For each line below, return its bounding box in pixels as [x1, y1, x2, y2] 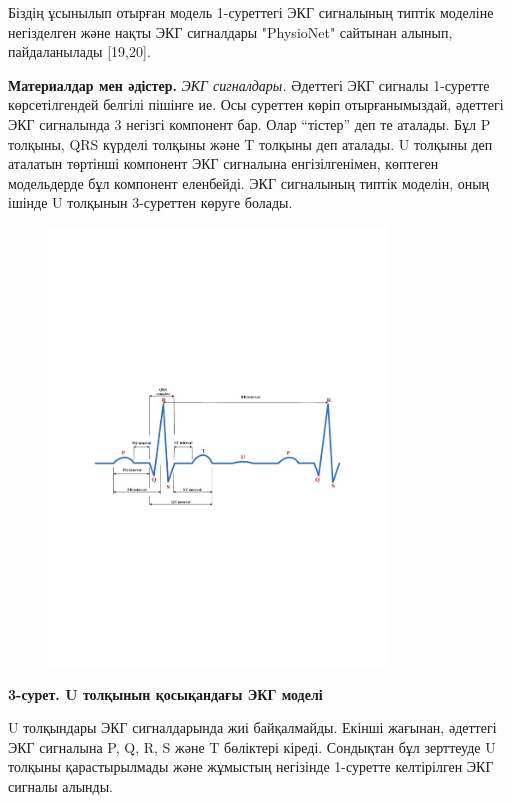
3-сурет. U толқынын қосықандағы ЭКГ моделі [8, 683, 323, 704]
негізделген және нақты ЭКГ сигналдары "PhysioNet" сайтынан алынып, [8, 21, 453, 42]
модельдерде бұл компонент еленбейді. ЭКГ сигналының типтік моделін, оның [8, 172, 490, 193]
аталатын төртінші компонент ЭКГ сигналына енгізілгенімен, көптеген [8, 153, 439, 174]
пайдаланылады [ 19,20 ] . [8, 41, 151, 62]
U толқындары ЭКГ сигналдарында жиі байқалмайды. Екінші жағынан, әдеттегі [8, 717, 497, 738]
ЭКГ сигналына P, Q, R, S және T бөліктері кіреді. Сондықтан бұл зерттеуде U [8, 736, 496, 757]
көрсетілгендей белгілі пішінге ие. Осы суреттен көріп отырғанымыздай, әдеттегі [8, 94, 504, 115]
